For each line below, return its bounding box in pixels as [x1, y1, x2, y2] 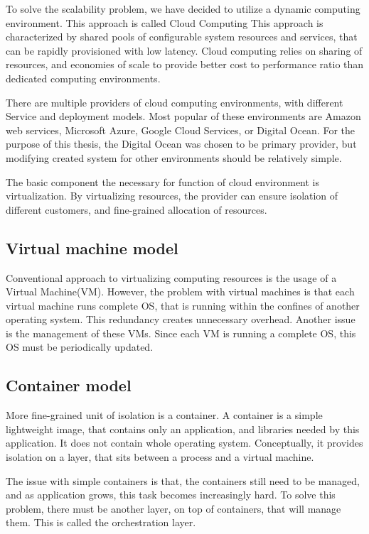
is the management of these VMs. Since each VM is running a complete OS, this [6, 325, 356, 340]
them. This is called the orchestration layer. [6, 515, 196, 530]
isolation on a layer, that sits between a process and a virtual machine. [6, 449, 314, 464]
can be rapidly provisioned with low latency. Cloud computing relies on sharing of [6, 43, 363, 58]
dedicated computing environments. [6, 70, 161, 85]
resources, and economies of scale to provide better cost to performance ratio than [6, 57, 364, 72]
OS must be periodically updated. [6, 339, 154, 354]
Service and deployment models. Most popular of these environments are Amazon [6, 109, 361, 124]
